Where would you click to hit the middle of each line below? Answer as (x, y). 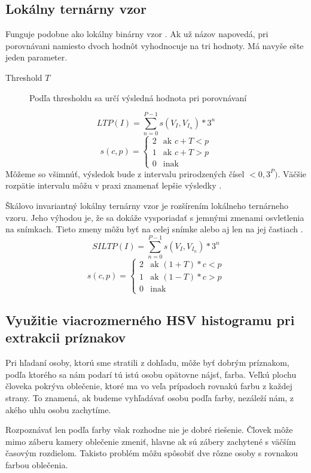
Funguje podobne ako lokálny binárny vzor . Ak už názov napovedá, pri (137, 34)
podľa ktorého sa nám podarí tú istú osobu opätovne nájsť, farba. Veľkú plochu (151, 374)
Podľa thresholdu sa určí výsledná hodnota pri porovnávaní (138, 97)
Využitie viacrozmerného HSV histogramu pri (150, 319)
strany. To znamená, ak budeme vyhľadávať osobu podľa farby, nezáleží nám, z (150, 397)
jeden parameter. (36, 57)
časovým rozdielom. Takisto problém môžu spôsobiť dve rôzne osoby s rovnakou (152, 453)
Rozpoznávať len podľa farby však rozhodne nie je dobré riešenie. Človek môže (149, 430)
